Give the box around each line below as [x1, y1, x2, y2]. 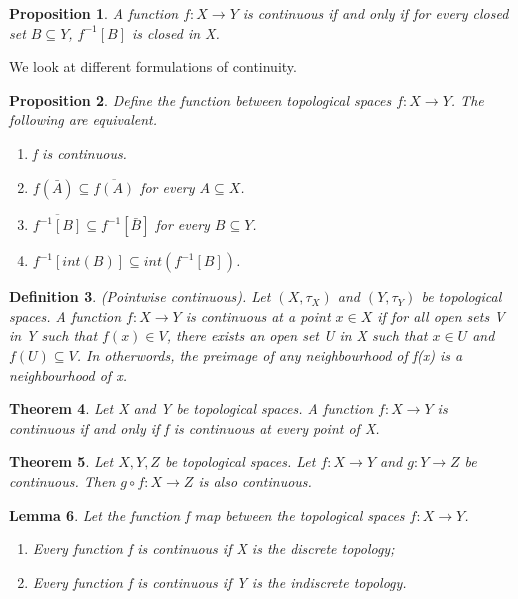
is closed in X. [132, 22, 220, 43]
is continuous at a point [185, 305, 331, 326]
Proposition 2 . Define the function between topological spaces [9, 89, 392, 110]
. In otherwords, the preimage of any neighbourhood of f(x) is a [76, 345, 463, 366]
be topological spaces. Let [164, 451, 316, 472]
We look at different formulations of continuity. [9, 56, 297, 77]
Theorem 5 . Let [9, 451, 114, 472]
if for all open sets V [377, 305, 505, 326]
